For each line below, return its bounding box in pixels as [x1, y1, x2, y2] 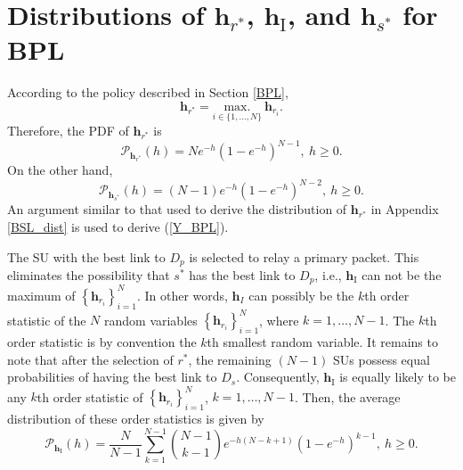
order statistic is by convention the [7, 333, 197, 350]
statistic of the [7, 310, 86, 329]
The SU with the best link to [7, 247, 166, 266]
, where [259, 310, 299, 329]
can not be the [361, 265, 442, 284]
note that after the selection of [7, 350, 174, 368]
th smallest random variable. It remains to [207, 333, 438, 350]
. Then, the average [294, 387, 401, 406]
